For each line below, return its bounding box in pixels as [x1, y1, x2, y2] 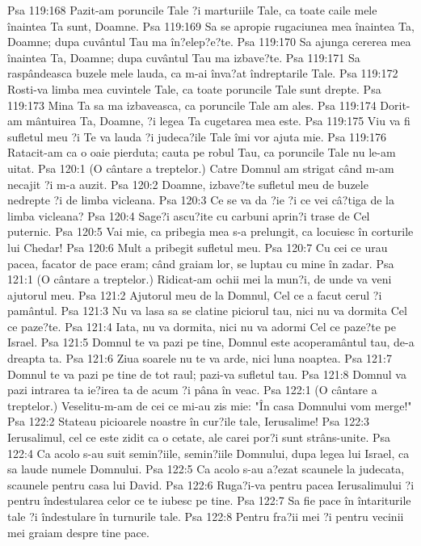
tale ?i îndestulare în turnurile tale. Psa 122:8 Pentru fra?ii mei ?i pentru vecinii [7, 508, 404, 524]
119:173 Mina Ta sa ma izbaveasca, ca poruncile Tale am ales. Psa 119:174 [7, 96, 377, 113]
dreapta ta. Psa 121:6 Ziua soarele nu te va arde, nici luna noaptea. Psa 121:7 [7, 350, 392, 367]
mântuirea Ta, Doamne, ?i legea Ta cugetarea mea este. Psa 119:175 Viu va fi [26, 112, 410, 129]
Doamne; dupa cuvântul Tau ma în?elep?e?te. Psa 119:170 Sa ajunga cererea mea [7, 33, 411, 50]
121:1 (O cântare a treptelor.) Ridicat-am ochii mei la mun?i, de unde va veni [7, 271, 392, 288]
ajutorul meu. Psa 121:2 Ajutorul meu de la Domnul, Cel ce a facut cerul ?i [7, 286, 382, 303]
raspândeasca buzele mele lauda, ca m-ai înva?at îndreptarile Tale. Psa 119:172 [7, 65, 398, 82]
